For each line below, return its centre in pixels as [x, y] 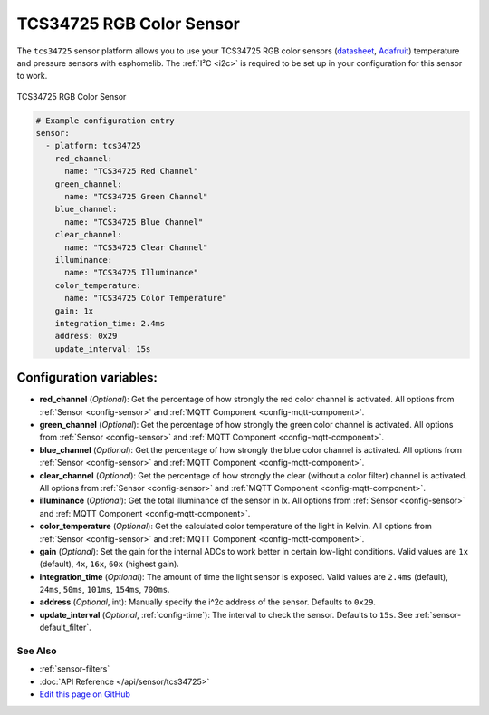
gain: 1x [74, 311]
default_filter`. [65, 628]
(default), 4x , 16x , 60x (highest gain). [110, 564]
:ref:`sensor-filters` [75, 669]
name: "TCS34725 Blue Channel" [134, 222]
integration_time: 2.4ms [110, 323]
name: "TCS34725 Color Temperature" [146, 298]
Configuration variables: [87, 377]
